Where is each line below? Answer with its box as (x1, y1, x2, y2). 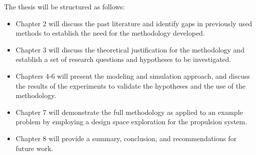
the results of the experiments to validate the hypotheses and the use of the (15, 80, 246, 91)
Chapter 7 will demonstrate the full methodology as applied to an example (15, 106, 243, 117)
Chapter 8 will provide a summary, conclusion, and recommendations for (15, 133, 237, 143)
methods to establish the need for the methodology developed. (15, 28, 205, 38)
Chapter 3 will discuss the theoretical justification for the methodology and (15, 44, 245, 54)
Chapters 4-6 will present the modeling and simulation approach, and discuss (15, 70, 250, 81)
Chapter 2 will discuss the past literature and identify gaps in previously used (15, 18, 253, 28)
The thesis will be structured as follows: (4, 1, 125, 11)
